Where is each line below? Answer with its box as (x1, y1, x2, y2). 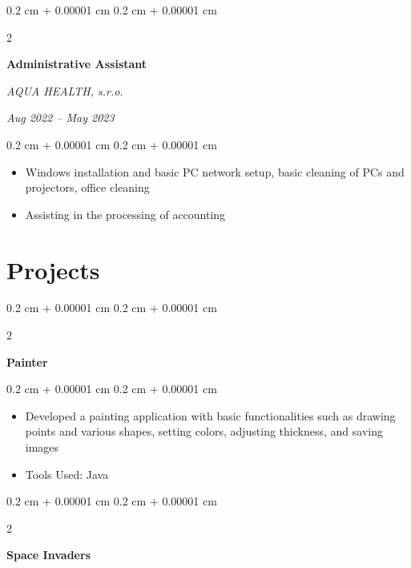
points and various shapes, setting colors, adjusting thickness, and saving (25, 423, 383, 440)
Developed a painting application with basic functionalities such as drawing (25, 407, 396, 424)
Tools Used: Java (25, 465, 109, 482)
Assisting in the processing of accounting (25, 205, 226, 222)
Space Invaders (6, 546, 91, 563)
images (25, 439, 59, 456)
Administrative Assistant (6, 55, 147, 72)
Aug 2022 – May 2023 (6, 109, 115, 126)
